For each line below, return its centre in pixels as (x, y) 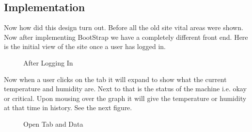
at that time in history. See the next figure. (68, 107)
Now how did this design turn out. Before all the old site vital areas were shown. (124, 27)
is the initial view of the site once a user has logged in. (85, 46)
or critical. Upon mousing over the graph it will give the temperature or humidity (125, 98)
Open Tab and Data (53, 124)
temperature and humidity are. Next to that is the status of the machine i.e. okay (125, 89)
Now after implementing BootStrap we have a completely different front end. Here (126, 37)
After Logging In (48, 62)
